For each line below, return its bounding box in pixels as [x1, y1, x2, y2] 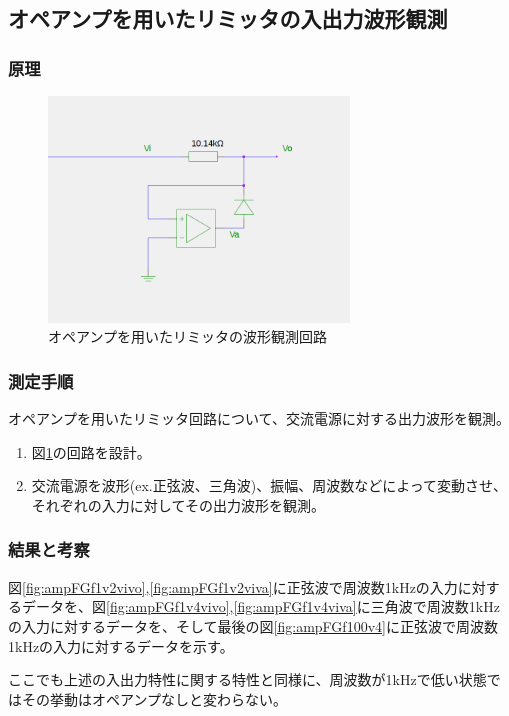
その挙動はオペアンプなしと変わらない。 [21, 688, 288, 709]
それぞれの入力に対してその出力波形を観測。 [31, 494, 325, 515]
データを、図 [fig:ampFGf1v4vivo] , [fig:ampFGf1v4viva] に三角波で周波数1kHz [21, 596, 500, 617]
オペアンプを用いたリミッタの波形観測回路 [48, 326, 328, 347]
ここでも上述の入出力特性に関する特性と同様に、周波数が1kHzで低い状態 [8, 669, 487, 690]
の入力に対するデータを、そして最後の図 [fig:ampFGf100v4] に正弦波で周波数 [8, 615, 498, 636]
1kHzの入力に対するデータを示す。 [8, 635, 234, 656]
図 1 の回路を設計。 [31, 441, 151, 462]
